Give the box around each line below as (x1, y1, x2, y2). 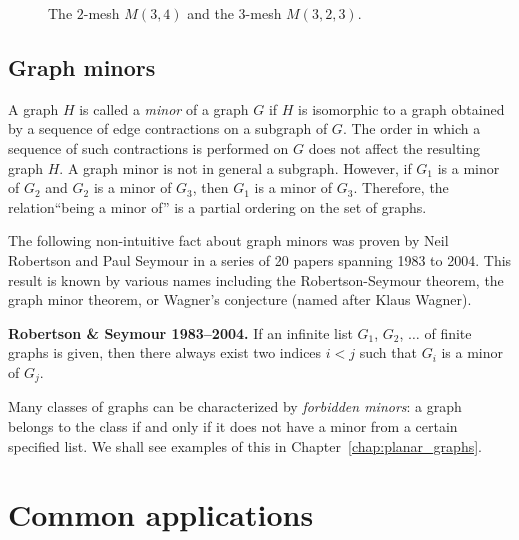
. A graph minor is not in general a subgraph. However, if (59, 157, 412, 178)
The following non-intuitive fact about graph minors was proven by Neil (8, 230, 449, 251)
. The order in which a (342, 118, 481, 139)
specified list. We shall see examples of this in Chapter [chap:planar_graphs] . (8, 435, 482, 456)
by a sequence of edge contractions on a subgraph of (8, 118, 328, 139)
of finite (424, 322, 472, 343)
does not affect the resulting (308, 137, 481, 158)
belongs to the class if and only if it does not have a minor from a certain (8, 415, 458, 436)
